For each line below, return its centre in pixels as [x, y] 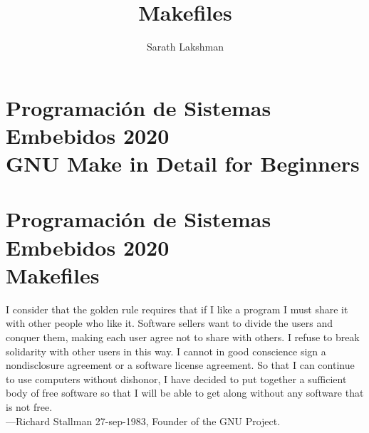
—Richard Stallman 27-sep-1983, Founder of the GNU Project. [143, 421]
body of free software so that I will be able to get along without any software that [185, 393]
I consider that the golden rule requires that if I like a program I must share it [177, 309]
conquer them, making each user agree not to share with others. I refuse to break [183, 337]
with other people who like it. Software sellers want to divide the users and [169, 323]
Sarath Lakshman [185, 47]
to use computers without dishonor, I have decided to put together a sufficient [176, 379]
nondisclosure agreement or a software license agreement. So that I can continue [180, 365]
